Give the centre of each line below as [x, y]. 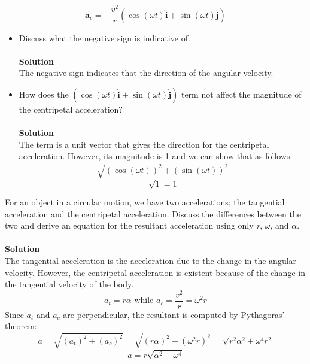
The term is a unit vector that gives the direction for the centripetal [144, 144]
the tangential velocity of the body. [69, 284]
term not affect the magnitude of [241, 94]
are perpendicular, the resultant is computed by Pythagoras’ [174, 314]
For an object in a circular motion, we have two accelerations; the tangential [145, 201]
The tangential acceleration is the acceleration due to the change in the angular [151, 260]
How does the [44, 94]
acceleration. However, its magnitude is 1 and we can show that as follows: [156, 156]
